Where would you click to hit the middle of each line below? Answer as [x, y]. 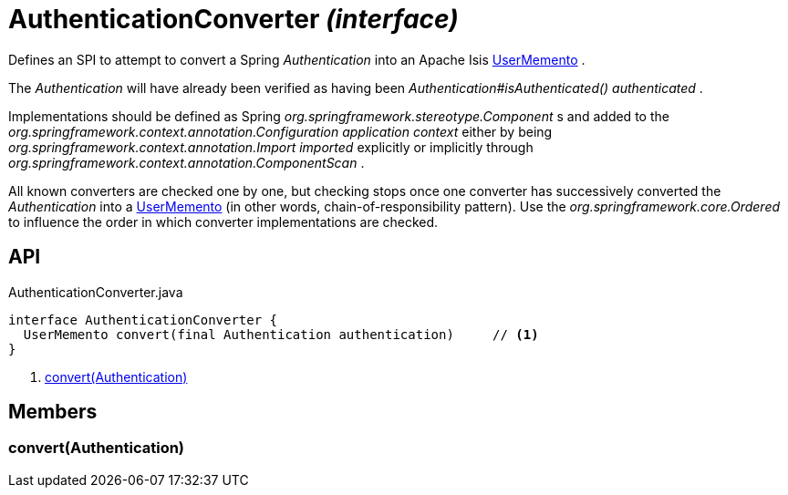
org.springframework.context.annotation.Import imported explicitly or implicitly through [271, 147]
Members [53, 412]
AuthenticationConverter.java [96, 292]
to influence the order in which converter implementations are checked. [223, 222]
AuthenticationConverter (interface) [233, 19]
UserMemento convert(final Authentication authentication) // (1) [281, 334]
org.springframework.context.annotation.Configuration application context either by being [280, 131]
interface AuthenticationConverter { [143, 320]
